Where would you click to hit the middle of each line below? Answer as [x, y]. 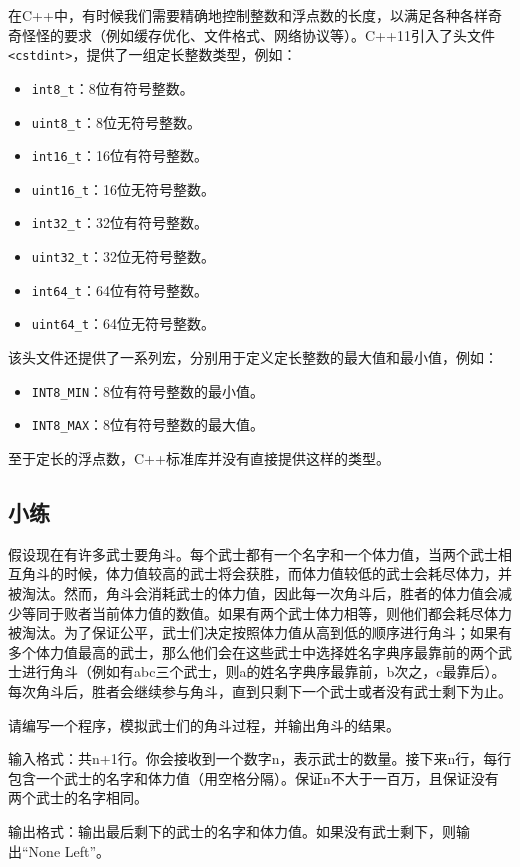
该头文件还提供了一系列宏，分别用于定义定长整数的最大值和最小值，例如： [253, 357]
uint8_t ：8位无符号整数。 [116, 121]
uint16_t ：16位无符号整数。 [123, 188]
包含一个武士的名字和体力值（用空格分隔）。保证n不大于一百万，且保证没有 [253, 777]
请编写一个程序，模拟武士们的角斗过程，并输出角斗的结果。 [204, 724]
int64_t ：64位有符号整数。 [119, 289]
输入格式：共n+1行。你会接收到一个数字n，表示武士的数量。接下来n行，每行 [260, 758]
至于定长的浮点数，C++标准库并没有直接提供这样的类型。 [199, 458]
